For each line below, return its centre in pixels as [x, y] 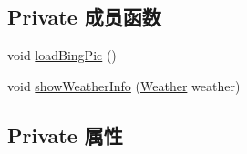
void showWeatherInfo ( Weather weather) [124, 85]
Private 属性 [65, 134]
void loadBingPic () [62, 55]
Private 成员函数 [84, 17]
